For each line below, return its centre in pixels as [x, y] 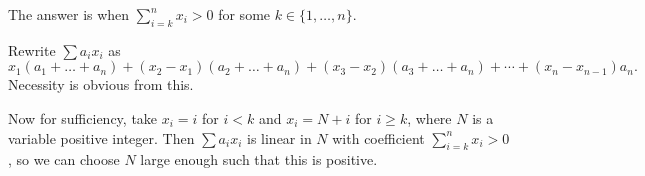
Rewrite [32, 49]
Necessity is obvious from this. [101, 84]
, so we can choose [64, 159]
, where [429, 117]
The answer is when [69, 14]
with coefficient [378, 137]
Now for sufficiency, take [83, 117]
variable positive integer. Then [101, 137]
